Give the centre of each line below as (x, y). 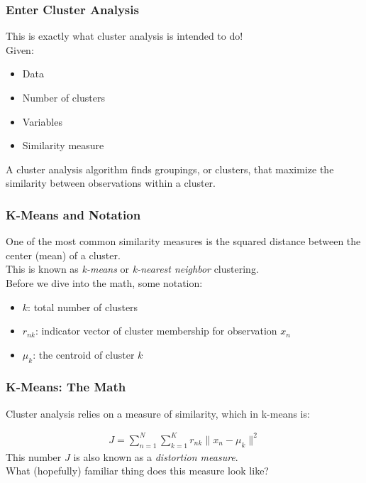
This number (34, 456)
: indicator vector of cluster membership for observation (156, 331)
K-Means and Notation (73, 214)
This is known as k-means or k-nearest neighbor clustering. (132, 269)
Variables (42, 121)
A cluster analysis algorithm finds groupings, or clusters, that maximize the (170, 169)
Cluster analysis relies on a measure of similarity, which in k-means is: (158, 413)
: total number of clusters (83, 306)
